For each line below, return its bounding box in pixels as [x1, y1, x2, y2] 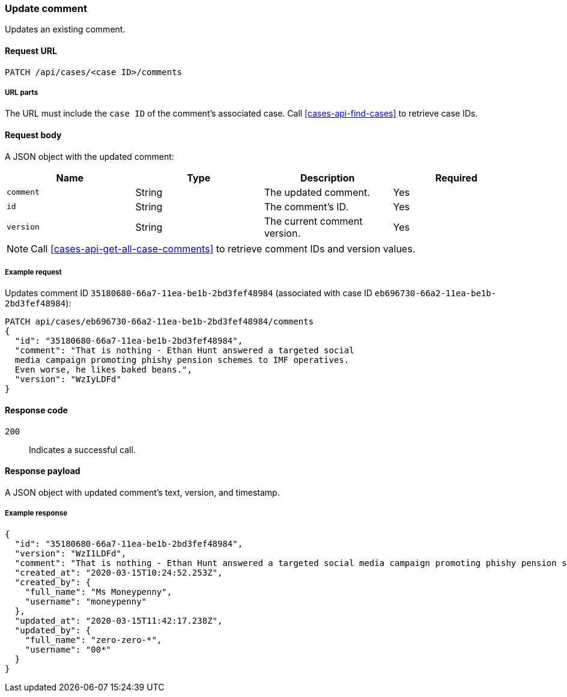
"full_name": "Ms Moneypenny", [25, 586, 172, 597]
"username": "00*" [25, 644, 112, 654]
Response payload [5, 466, 80, 476]
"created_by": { [14, 577, 91, 587]
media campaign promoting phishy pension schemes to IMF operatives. [14, 355, 350, 365]
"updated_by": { [14, 625, 91, 635]
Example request [5, 267, 62, 276]
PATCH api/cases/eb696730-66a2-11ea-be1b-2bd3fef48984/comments [5, 317, 314, 327]
